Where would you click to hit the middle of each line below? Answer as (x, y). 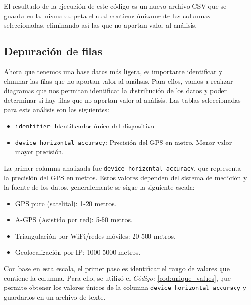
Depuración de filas (53, 51)
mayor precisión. (39, 152)
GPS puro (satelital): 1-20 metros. (66, 203)
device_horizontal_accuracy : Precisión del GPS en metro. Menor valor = (127, 142)
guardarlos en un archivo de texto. (55, 297)
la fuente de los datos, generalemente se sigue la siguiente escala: (99, 187)
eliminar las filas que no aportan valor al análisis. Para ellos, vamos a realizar (118, 81)
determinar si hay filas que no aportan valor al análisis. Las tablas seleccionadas (122, 100)
